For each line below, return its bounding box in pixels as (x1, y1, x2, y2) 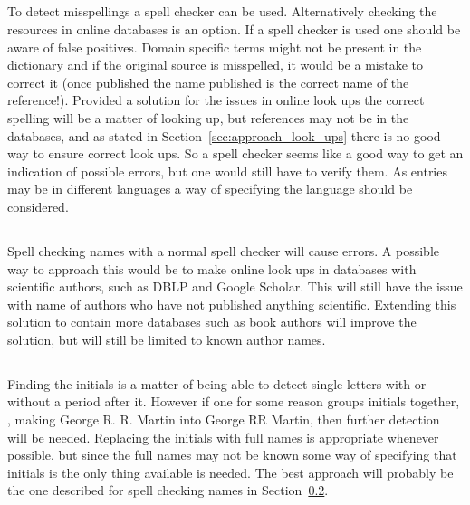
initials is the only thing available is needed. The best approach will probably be (7, 462, 454, 481)
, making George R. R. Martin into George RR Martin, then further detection (7, 410, 440, 429)
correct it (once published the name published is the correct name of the (7, 72, 409, 91)
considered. (7, 196, 69, 215)
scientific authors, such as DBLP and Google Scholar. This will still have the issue (7, 277, 463, 296)
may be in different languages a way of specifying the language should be (7, 179, 413, 198)
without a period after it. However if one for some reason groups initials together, (7, 392, 460, 411)
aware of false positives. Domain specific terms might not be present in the (7, 37, 422, 56)
